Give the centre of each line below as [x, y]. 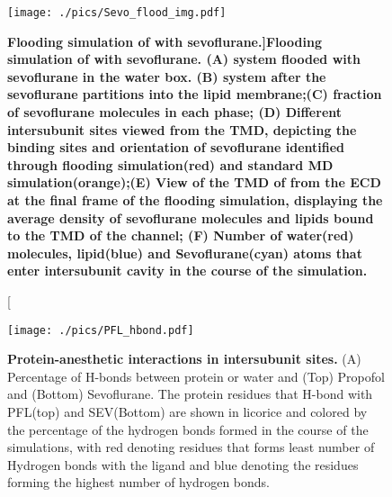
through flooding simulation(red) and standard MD [170, 164]
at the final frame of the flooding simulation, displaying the [195, 200]
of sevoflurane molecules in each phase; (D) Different [175, 112]
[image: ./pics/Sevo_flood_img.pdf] [117, 13]
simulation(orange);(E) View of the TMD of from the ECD [194, 182]
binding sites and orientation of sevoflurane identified [176, 147]
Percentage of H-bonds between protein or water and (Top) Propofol [196, 376]
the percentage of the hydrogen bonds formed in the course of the [188, 429]
